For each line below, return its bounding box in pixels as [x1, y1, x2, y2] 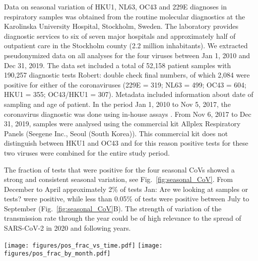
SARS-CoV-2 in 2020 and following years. [4, 223, 131, 233]
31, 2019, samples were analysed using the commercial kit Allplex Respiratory [4, 118, 241, 129]
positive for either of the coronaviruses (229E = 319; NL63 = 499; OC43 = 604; [4, 79, 247, 89]
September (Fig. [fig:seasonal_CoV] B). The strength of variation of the [4, 203, 222, 213]
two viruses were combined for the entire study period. [4, 147, 170, 158]
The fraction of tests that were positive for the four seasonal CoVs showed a [4, 164, 235, 174]
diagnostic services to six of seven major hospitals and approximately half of [4, 30, 236, 41]
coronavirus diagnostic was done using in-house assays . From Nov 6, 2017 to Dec [4, 108, 252, 119]
